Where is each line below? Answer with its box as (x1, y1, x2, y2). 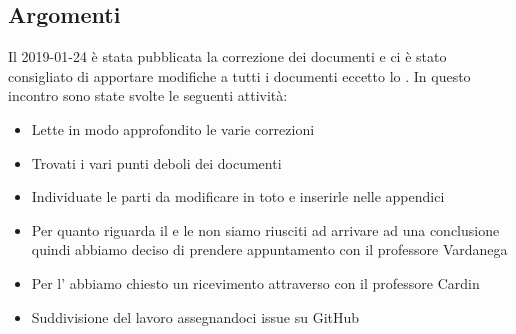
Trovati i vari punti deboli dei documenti (31, 152, 282, 173)
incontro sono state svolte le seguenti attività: (8, 85, 288, 106)
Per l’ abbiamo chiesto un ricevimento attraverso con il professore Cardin (31, 272, 480, 293)
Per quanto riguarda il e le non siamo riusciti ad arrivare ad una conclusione (31, 219, 500, 240)
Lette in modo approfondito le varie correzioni (31, 118, 315, 139)
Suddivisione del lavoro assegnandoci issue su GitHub (31, 306, 360, 327)
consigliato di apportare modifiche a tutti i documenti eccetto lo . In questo (8, 65, 471, 86)
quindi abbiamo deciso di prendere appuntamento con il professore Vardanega (31, 239, 508, 260)
